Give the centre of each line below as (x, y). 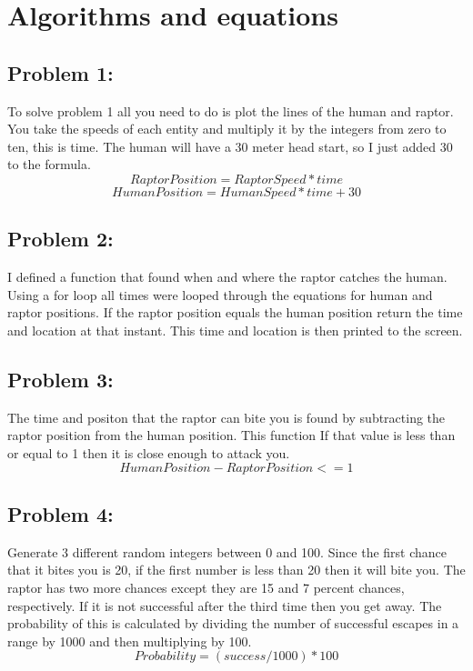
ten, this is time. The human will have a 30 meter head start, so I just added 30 (230, 146)
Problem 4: (60, 513)
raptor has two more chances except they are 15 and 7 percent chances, (206, 587)
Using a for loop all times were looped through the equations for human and (220, 294)
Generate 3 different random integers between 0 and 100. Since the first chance (227, 551)
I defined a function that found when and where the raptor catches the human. (227, 277)
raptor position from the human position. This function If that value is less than (231, 435)
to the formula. (49, 164)
